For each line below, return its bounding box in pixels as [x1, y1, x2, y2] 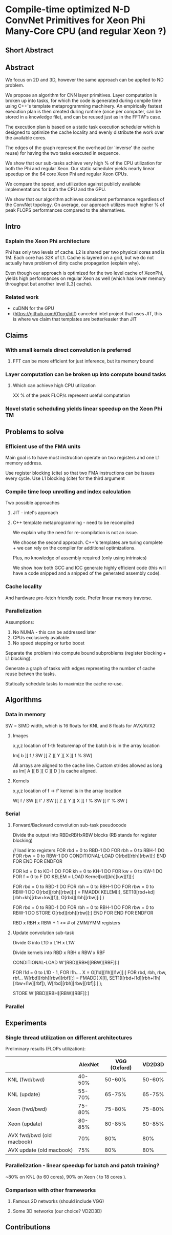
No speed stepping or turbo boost [12, 640, 84, 646]
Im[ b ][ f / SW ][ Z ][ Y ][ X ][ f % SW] [12, 752, 93, 758]
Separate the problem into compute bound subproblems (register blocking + [5, 650, 166, 656]
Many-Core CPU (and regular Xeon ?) [5, 26, 166, 37]
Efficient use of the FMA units [5, 442, 81, 450]
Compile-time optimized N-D [5, 4, 131, 15]
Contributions [5, 1223, 51, 1231]
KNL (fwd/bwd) [8, 1076, 45, 1083]
